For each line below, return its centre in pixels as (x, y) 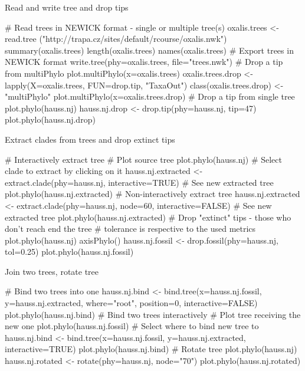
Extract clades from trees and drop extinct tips (90, 139)
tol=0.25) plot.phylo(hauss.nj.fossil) (69, 252)
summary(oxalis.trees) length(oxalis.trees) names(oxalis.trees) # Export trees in (149, 50)
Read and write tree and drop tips (67, 7)
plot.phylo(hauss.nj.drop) (50, 119)
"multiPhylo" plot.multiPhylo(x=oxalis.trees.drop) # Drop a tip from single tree (150, 96)
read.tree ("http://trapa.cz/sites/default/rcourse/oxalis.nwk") (116, 39)
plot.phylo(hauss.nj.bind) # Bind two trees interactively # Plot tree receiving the (153, 314)
